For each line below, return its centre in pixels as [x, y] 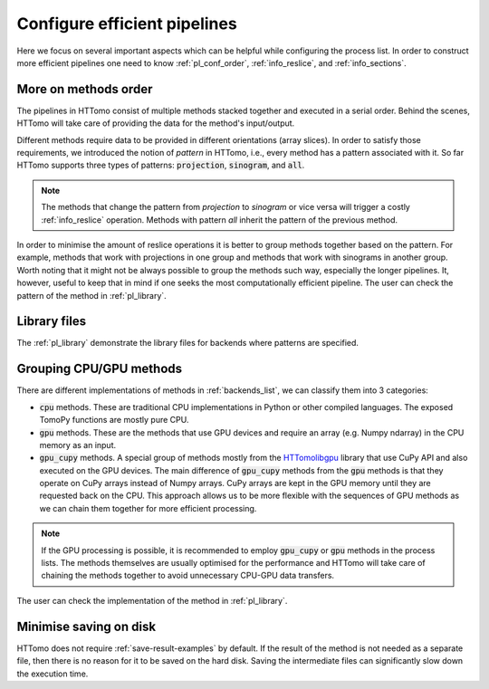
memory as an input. [78, 445]
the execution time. [53, 674]
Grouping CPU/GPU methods [100, 369]
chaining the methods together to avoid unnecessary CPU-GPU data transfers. [188, 576]
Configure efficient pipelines [127, 24]
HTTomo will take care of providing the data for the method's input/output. [156, 123]
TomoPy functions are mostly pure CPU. [114, 420]
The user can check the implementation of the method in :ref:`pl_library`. [152, 600]
